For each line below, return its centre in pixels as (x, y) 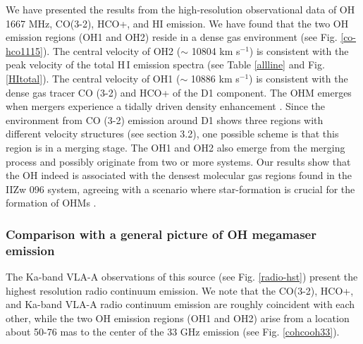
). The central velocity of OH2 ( (112, 50)
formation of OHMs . (51, 203)
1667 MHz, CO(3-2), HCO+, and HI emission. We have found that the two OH (177, 23)
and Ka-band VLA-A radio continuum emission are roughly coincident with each (180, 304)
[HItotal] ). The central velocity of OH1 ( (93, 78)
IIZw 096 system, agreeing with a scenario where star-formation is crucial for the (180, 189)
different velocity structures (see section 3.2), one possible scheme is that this (172, 134)
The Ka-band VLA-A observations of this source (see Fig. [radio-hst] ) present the (182, 277)
